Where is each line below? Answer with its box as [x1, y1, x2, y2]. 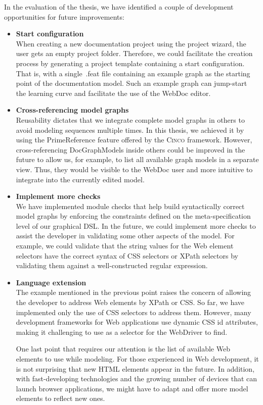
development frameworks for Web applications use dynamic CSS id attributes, [16, 317, 258, 327]
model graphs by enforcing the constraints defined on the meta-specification [16, 211, 251, 221]
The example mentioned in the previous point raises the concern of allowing [16, 287, 251, 297]
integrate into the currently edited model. [16, 174, 145, 184]
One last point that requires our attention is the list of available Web [16, 343, 230, 354]
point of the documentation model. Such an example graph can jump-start [16, 78, 247, 88]
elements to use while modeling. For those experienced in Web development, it [16, 353, 259, 364]
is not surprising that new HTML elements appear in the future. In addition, [16, 363, 255, 374]
